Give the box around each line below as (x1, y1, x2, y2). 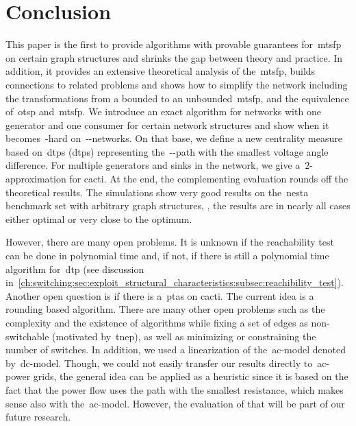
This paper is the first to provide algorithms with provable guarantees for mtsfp (5, 37, 342, 51)
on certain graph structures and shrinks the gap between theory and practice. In (5, 50, 343, 64)
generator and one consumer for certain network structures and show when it (5, 117, 329, 132)
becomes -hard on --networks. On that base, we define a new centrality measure (5, 131, 342, 145)
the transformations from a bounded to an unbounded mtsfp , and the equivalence (5, 91, 349, 105)
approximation (5, 171, 66, 186)
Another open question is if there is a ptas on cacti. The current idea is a (5, 288, 314, 303)
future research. (5, 410, 71, 424)
